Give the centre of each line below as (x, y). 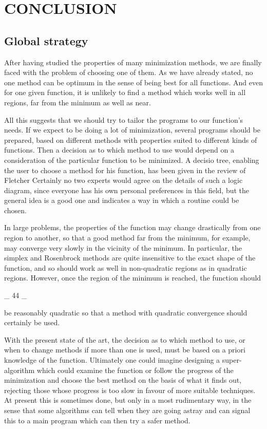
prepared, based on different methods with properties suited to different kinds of (131, 139)
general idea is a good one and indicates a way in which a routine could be (122, 200)
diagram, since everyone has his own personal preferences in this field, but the (127, 190)
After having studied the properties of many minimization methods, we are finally (133, 62)
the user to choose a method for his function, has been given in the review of (125, 170)
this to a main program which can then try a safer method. (97, 420)
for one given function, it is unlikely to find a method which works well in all (125, 92)
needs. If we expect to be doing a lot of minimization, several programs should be (132, 130)
